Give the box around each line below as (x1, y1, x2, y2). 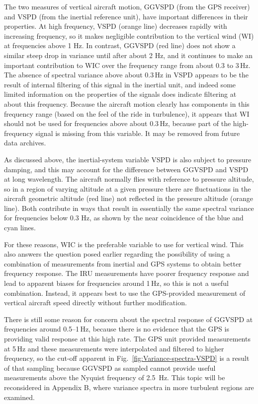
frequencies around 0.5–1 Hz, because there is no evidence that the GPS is (4, 324, 229, 334)
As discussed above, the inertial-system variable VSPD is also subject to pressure (4, 154, 252, 164)
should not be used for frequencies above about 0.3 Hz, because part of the (4, 118, 231, 129)
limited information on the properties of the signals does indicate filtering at (4, 89, 237, 99)
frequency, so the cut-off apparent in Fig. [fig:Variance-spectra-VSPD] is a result (4, 353, 250, 363)
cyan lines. (4, 222, 36, 233)
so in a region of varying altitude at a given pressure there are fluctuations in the (4, 183, 251, 194)
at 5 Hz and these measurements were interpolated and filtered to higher (4, 343, 224, 353)
